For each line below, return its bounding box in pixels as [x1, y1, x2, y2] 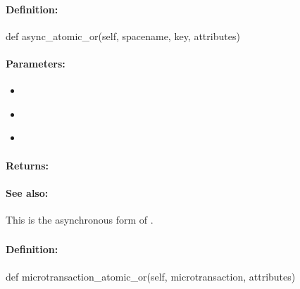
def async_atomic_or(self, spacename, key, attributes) [6, 28, 240, 43]
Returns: [6, 158, 49, 172]
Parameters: [6, 56, 65, 70]
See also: [6, 185, 49, 200]
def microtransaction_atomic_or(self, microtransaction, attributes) [6, 269, 296, 283]
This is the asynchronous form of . [6, 212, 154, 226]
